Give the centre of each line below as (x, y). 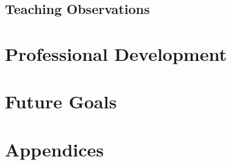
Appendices (55, 149)
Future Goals (61, 101)
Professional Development (116, 53)
